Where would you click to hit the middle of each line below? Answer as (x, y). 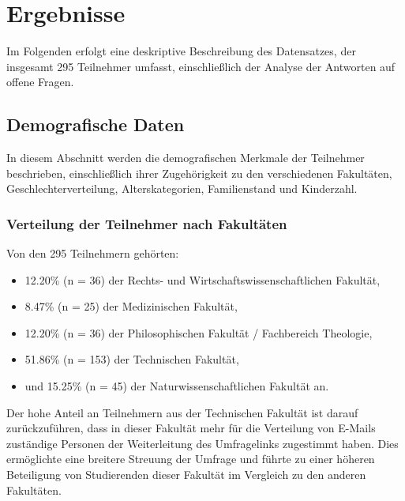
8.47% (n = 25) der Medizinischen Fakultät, (131, 306)
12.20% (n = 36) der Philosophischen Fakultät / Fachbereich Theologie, (199, 332)
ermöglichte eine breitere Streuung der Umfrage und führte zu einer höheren (191, 459)
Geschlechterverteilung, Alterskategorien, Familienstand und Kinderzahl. (182, 188)
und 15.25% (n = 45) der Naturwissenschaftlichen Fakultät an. (177, 386)
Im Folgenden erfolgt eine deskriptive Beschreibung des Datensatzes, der (181, 51)
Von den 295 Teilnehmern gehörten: (93, 253)
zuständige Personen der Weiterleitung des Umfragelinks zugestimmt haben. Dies (202, 443)
